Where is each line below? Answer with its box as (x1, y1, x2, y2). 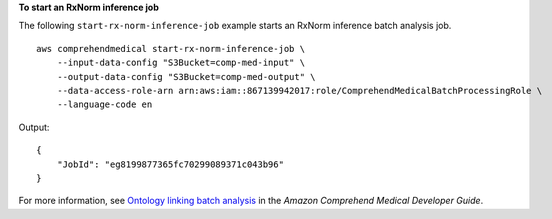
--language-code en (56, 99, 153, 110)
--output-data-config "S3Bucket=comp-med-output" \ (56, 71, 316, 82)
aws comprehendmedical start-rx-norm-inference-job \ (36, 43, 305, 54)
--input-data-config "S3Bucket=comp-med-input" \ (56, 57, 305, 69)
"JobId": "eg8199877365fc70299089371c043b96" (56, 158, 285, 170)
